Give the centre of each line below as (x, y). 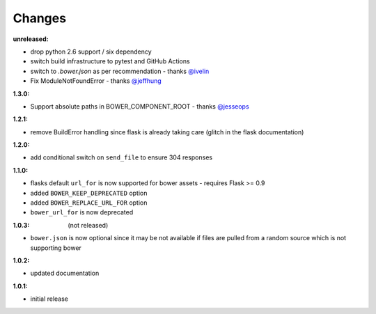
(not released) (88, 225)
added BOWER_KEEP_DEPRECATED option (89, 193)
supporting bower (56, 248)
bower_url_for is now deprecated (82, 212)
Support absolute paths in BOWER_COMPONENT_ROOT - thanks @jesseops (140, 106)
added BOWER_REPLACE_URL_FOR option (89, 203)
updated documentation (65, 273)
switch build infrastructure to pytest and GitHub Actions (110, 61)
